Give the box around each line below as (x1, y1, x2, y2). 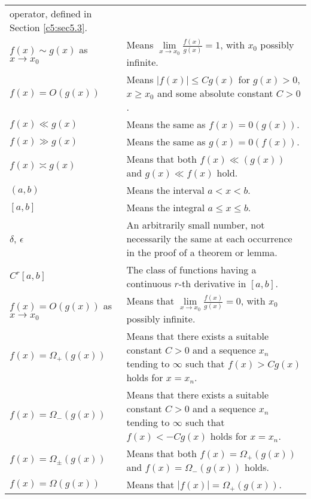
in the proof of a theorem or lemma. (126, 245, 278, 260)
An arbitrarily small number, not (126, 218, 265, 232)
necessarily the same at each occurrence (126, 232, 292, 246)
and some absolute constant (157, 86, 273, 101)
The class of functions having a (126, 263, 257, 277)
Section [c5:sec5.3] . (10, 20, 87, 34)
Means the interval (126, 183, 205, 197)
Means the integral (126, 200, 205, 215)
